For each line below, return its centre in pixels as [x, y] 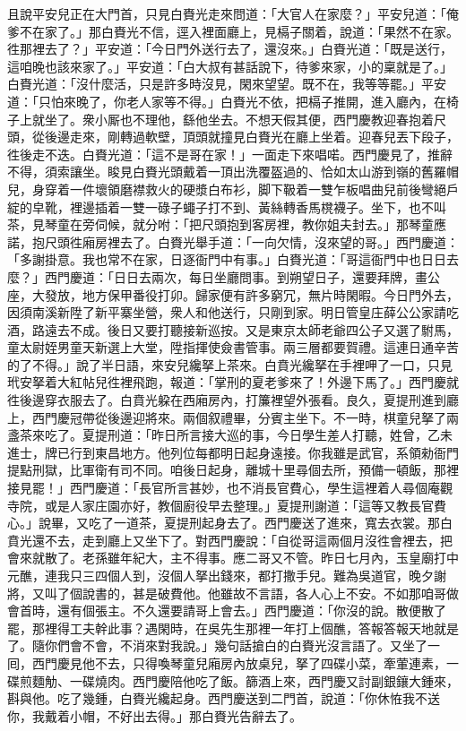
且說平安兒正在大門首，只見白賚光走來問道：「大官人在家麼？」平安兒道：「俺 [233, 13]
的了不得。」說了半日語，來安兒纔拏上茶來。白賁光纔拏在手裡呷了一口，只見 [230, 364]
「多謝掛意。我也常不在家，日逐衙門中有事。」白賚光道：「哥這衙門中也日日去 [233, 259]
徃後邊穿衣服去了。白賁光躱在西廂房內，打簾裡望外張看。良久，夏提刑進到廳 [233, 400]
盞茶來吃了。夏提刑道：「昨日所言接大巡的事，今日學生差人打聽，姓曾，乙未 [230, 435]
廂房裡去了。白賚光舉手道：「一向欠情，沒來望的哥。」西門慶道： [270, 241]
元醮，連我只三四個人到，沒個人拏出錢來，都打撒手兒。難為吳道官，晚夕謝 [227, 575]
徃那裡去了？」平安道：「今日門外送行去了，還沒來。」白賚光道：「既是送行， [230, 49]
